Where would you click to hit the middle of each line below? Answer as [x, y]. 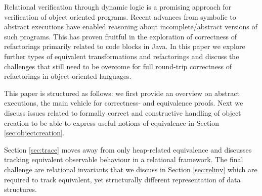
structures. [20, 189]
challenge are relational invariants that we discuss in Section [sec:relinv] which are [131, 169]
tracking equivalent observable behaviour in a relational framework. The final [124, 159]
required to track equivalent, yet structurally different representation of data [122, 179]
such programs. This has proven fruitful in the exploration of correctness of [121, 36]
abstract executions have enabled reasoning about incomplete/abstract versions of [131, 27]
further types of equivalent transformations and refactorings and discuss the [122, 56]
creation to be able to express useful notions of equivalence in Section [112, 122]
